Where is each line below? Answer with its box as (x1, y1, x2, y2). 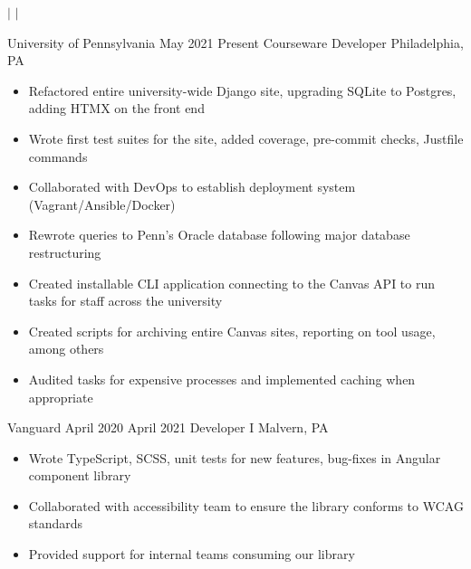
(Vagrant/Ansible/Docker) (28, 194, 176, 213)
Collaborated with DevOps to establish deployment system (28, 177, 356, 196)
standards (28, 514, 83, 533)
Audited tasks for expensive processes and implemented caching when (28, 369, 416, 388)
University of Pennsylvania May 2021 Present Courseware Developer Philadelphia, (7, 33, 464, 52)
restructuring (28, 242, 101, 261)
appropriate (28, 387, 93, 406)
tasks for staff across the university (28, 291, 223, 310)
